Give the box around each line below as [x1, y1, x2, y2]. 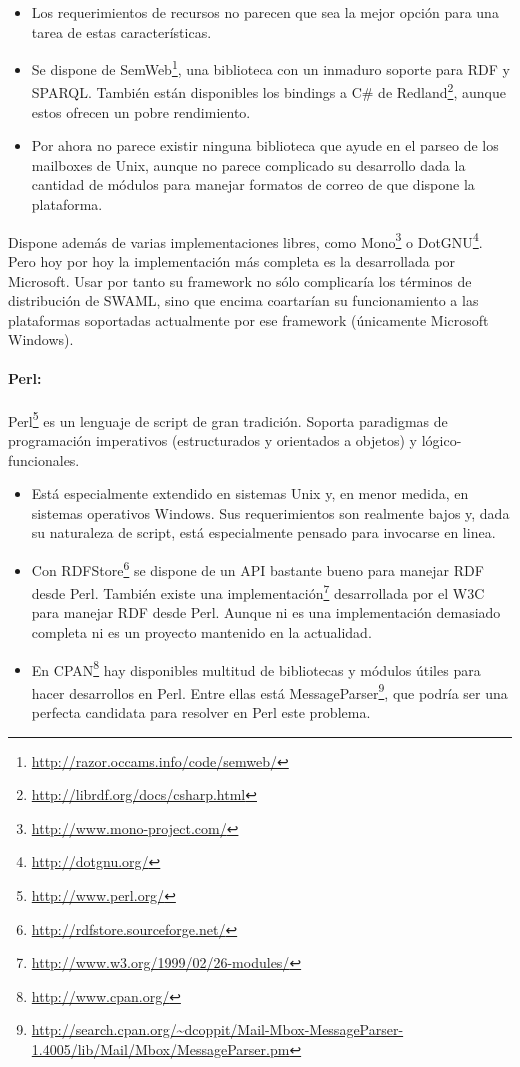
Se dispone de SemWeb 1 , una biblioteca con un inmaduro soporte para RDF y [31, 56, 510, 79]
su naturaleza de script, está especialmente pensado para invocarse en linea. [31, 522, 496, 543]
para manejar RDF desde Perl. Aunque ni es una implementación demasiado [31, 602, 501, 623]
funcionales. [8, 449, 80, 470]
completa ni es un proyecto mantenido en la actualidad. [31, 621, 372, 642]
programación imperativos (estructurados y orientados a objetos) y [8, 429, 417, 450]
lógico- [421, 429, 462, 450]
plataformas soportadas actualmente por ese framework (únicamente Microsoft [8, 309, 489, 330]
